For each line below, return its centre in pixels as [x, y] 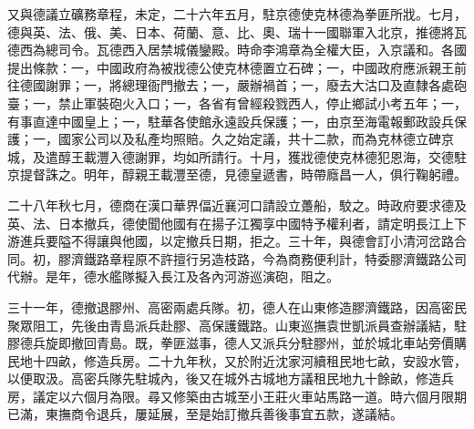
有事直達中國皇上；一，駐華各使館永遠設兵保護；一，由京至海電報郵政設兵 [231, 121]
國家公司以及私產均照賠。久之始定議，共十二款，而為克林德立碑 [249, 139]
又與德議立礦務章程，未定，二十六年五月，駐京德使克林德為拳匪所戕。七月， [237, 14]
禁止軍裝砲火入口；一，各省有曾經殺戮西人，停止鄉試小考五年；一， [262, 102]
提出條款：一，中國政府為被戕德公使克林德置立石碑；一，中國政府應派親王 [231, 67]
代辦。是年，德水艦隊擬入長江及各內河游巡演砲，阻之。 [173, 276]
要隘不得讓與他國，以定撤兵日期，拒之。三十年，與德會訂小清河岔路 [249, 241]
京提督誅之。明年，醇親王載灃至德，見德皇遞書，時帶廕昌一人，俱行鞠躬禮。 [237, 174]
